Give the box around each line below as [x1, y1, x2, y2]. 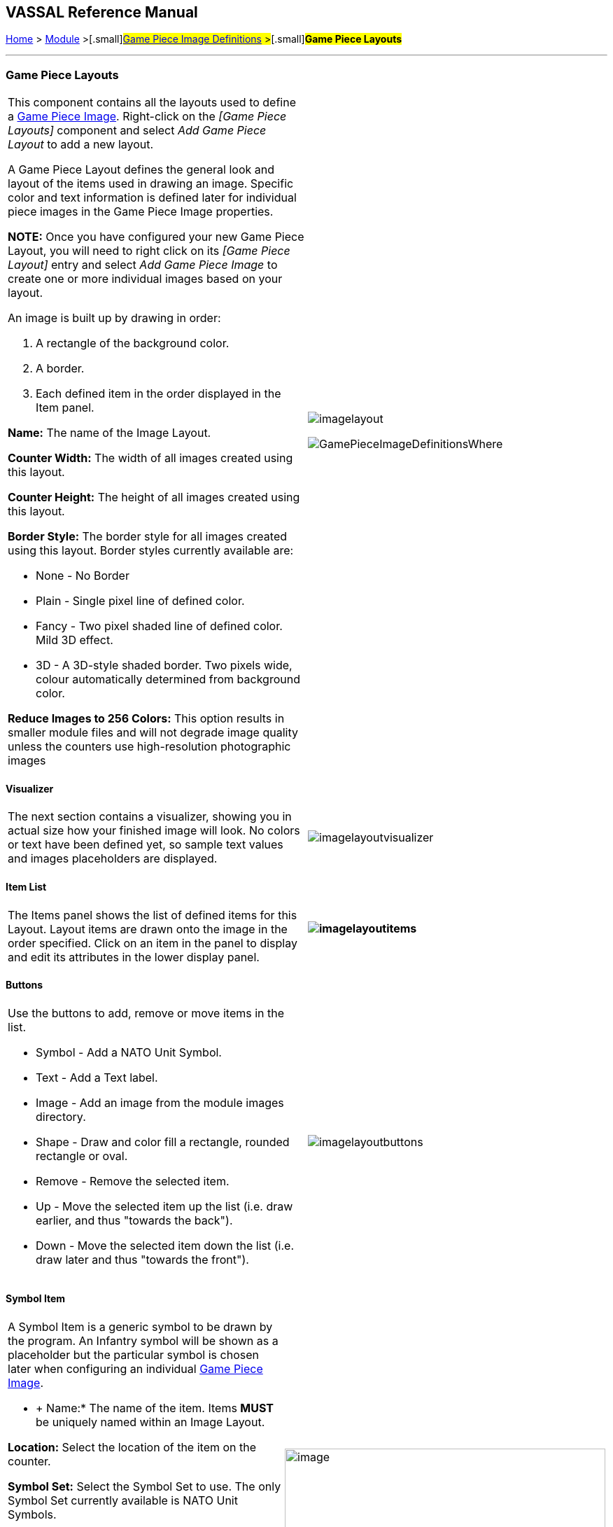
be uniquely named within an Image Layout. [36, 1415, 265, 1430]
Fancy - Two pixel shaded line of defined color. [36, 619, 283, 634]
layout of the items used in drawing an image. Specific [8, 176, 294, 191]
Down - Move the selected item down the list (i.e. [36, 1238, 294, 1253]
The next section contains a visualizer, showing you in [8, 809, 292, 824]
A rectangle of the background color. [36, 336, 230, 351]
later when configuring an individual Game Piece [8, 1362, 263, 1376]
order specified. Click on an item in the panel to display [8, 935, 297, 950]
